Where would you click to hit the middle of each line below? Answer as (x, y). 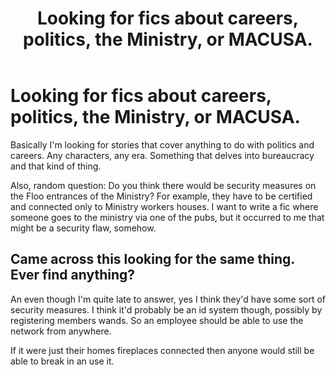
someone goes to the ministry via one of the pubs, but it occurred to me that (167, 217)
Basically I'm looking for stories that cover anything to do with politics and (162, 144)
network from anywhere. (61, 331)
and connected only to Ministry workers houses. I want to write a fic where (164, 206)
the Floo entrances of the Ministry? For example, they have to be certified (161, 196)
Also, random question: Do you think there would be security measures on (163, 185)
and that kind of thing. (56, 166)
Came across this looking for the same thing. (152, 259)
